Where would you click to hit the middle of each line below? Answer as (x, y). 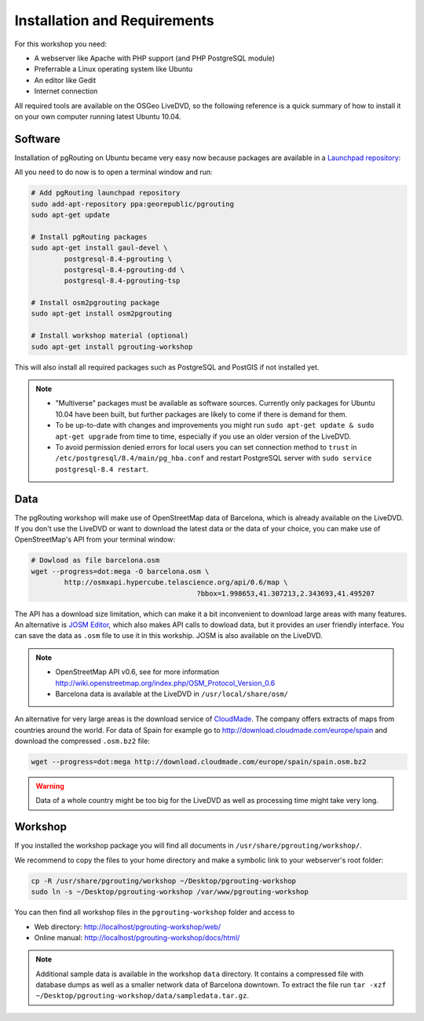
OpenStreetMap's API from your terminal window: (95, 540)
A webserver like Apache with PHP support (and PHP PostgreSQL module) (154, 58)
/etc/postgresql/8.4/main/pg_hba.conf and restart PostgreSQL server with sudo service (214, 458)
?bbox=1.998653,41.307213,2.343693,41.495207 (286, 593)
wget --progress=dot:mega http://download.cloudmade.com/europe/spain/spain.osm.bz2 (199, 762)
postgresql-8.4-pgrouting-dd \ (124, 270)
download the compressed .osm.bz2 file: (82, 741)
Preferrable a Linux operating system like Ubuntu (113, 69)
